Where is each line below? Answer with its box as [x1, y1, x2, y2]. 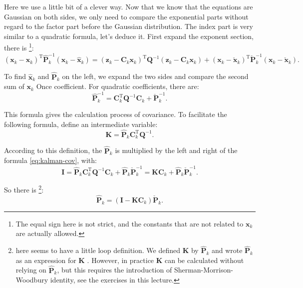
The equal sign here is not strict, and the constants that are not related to [15, 218, 244, 228]
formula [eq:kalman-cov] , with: [4, 155, 97, 165]
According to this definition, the [4, 145, 102, 155]
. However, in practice [87, 254, 154, 265]
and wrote [211, 245, 243, 255]
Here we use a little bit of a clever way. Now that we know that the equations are [4, 1, 253, 11]
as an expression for [15, 254, 76, 265]
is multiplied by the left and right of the [115, 145, 238, 155]
